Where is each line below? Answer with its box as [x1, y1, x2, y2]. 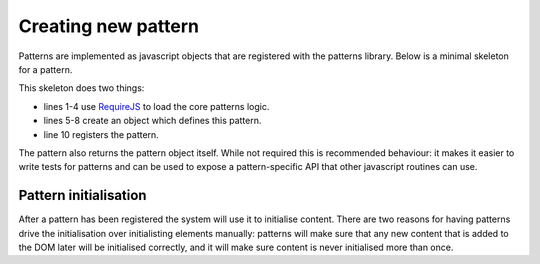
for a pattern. [18, 63, 73, 75]
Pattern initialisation [18, 187, 147, 204]
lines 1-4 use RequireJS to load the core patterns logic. [43, 100, 270, 112]
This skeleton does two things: [18, 82, 145, 94]
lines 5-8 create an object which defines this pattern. [43, 115, 262, 127]
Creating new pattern [18, 15, 200, 37]
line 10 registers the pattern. [43, 128, 159, 140]
